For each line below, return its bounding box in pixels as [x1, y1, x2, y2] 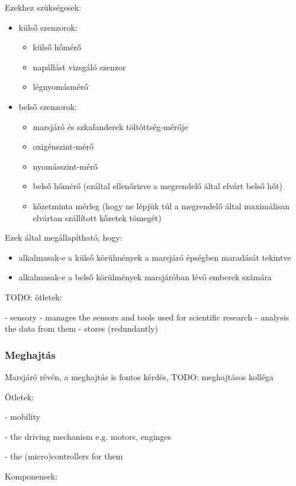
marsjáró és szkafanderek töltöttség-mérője [33, 120, 188, 132]
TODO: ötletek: [5, 290, 62, 303]
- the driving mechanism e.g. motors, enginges [5, 430, 172, 442]
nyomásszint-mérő [33, 160, 98, 172]
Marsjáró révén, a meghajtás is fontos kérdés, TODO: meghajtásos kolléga [5, 370, 274, 383]
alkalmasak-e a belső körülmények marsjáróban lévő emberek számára [18, 271, 272, 283]
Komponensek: [5, 469, 58, 482]
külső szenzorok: [18, 21, 78, 33]
